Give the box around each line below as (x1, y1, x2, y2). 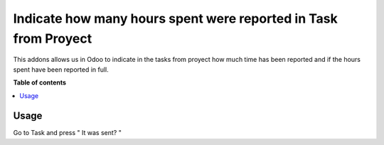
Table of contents (13, 78, 67, 87)
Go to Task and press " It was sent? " (13, 129, 122, 137)
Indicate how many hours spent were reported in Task (13, 11, 338, 26)
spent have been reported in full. (13, 65, 110, 74)
